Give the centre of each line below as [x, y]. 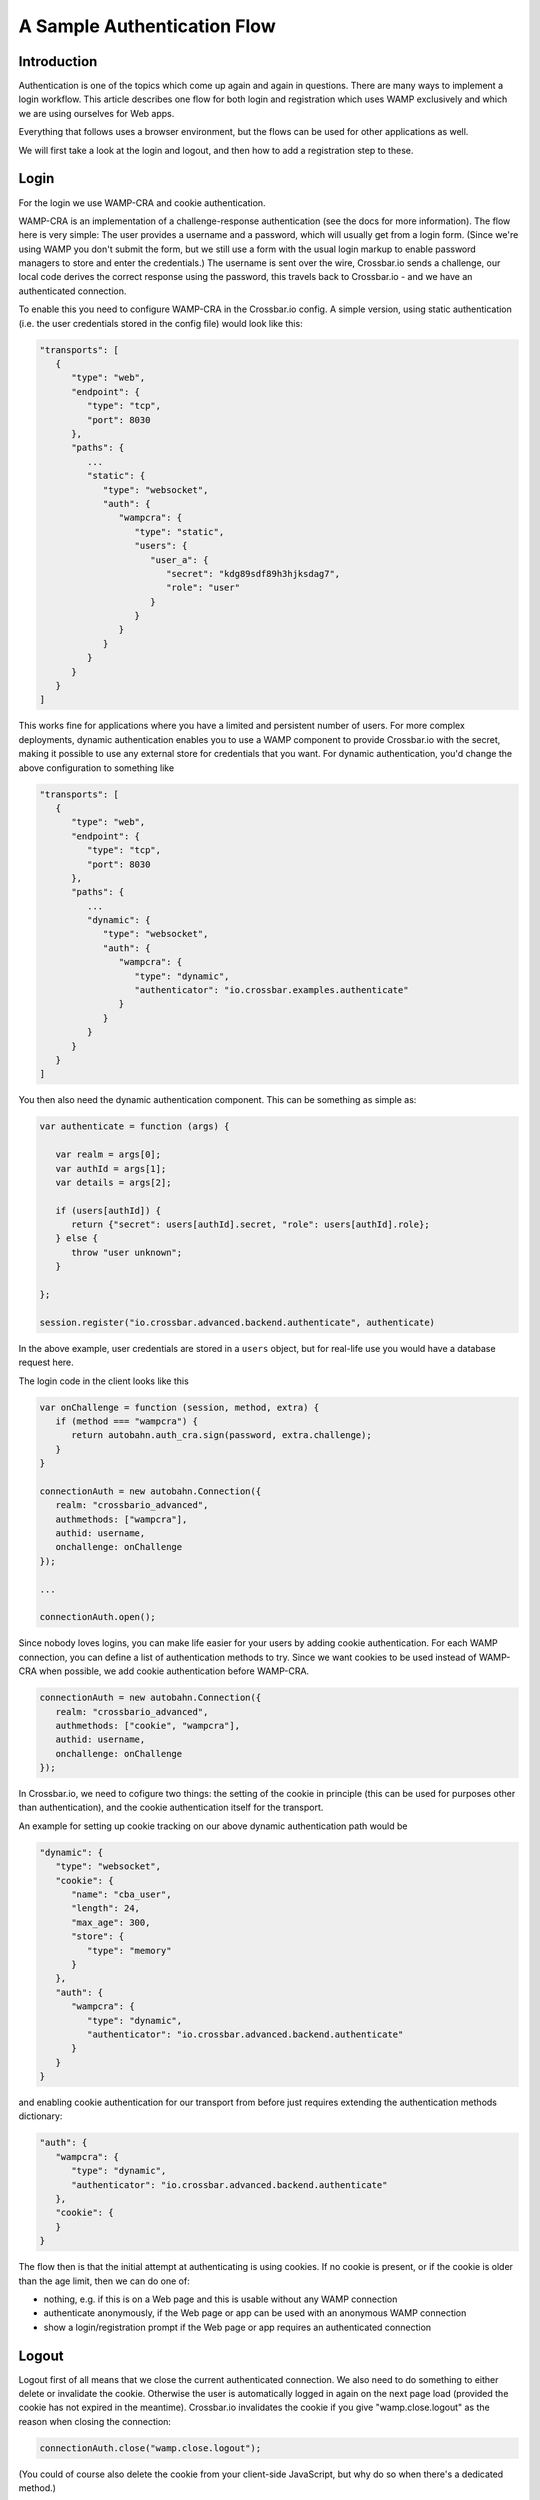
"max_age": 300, [111, 1922]
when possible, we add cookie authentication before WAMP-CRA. [174, 1671]
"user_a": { [179, 559]
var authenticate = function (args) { [134, 1126]
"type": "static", [179, 531]
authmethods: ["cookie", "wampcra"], [147, 1725]
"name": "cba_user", [121, 1894]
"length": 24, [105, 1908]
